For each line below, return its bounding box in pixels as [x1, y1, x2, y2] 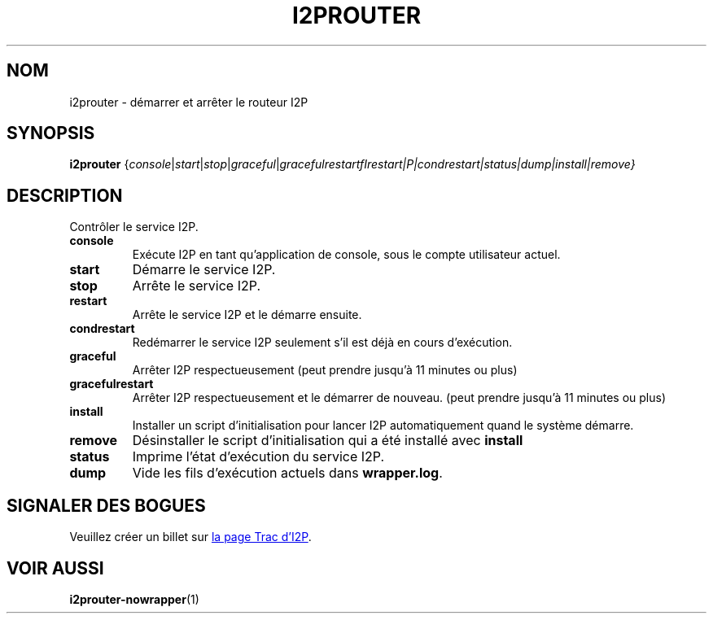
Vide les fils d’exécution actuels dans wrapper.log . [132, 465, 443, 482]
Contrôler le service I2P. [69, 220, 199, 234]
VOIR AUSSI [7, 557, 104, 579]
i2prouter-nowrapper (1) [69, 592, 199, 606]
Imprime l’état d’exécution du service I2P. [132, 448, 385, 465]
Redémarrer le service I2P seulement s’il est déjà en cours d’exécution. [132, 335, 513, 350]
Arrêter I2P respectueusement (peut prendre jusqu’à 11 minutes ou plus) [132, 363, 518, 378]
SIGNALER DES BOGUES [7, 495, 206, 516]
